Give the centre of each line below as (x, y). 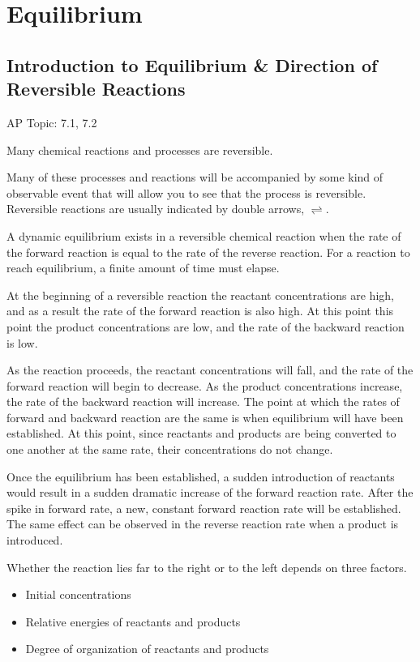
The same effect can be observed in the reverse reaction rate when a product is (203, 524)
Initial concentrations (78, 594)
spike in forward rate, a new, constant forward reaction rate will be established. (204, 508)
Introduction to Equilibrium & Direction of (192, 64)
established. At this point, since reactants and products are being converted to (201, 433)
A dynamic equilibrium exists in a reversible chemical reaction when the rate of (204, 235)
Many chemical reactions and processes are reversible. (140, 149)
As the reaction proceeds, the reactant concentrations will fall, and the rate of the (210, 370)
